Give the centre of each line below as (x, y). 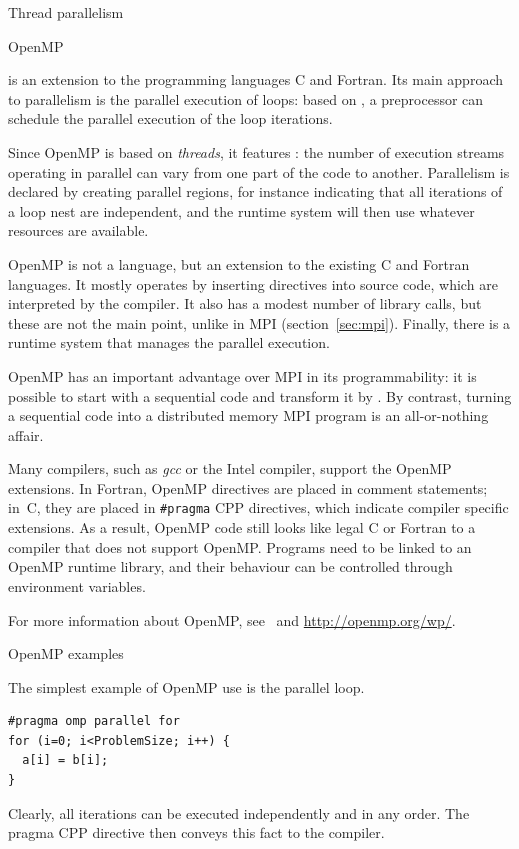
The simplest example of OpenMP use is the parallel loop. (186, 686)
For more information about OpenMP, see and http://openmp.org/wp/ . (232, 619)
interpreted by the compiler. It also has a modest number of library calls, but (245, 303)
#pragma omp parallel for (94, 721)
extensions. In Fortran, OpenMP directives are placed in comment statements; (248, 487)
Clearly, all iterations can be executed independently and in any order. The (239, 812)
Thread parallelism (66, 12)
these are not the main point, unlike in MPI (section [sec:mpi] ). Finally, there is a (259, 322)
